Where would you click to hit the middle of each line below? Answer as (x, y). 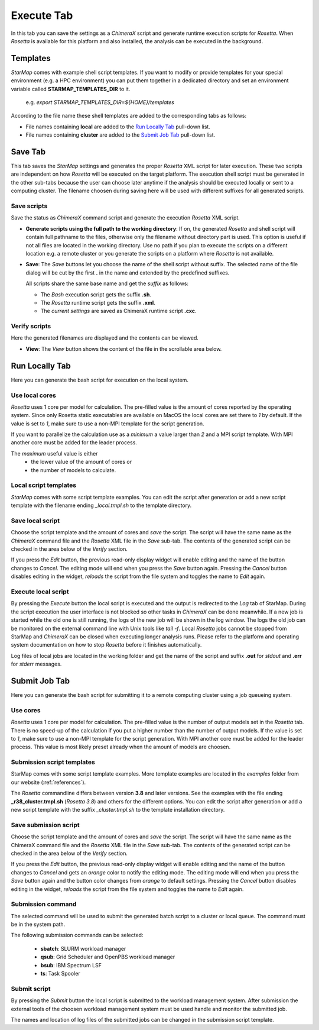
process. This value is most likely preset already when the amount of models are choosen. (121, 747)
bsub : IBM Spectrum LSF (71, 965)
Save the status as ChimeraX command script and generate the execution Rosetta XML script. (126, 218)
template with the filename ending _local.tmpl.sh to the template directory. (101, 505)
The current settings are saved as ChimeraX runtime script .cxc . (118, 311)
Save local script (35, 521)
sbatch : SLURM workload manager (83, 948)
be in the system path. (38, 924)
